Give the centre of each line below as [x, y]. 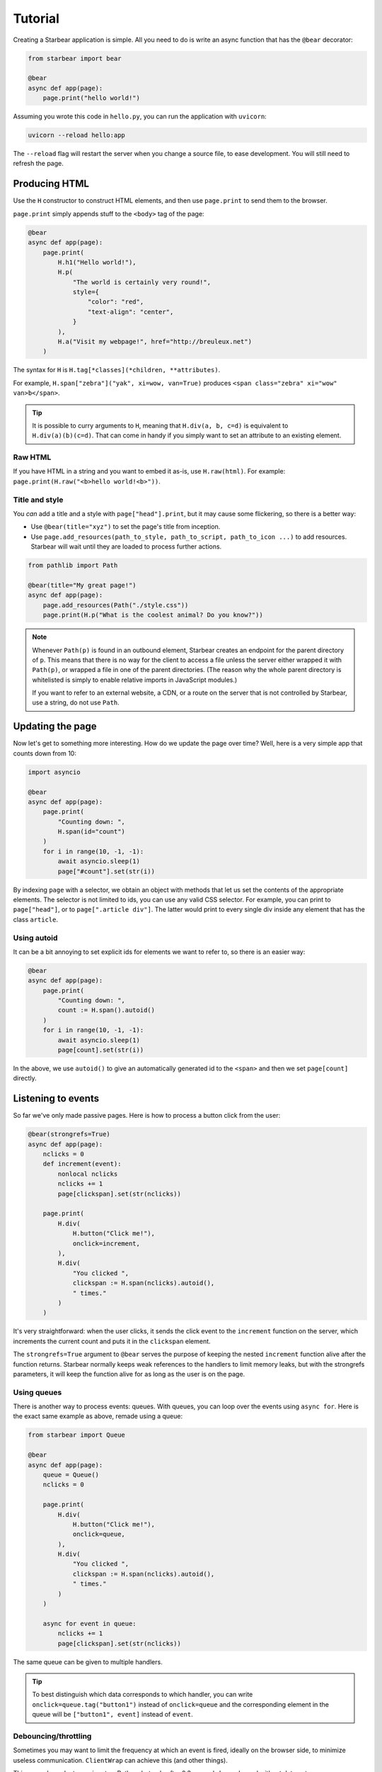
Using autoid [35, 938]
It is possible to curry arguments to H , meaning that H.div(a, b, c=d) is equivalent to [160, 425]
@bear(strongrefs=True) [69, 1134]
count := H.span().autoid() [106, 1010]
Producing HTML [51, 184]
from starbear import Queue [76, 1435]
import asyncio [54, 772]
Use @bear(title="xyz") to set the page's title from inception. [126, 527]
